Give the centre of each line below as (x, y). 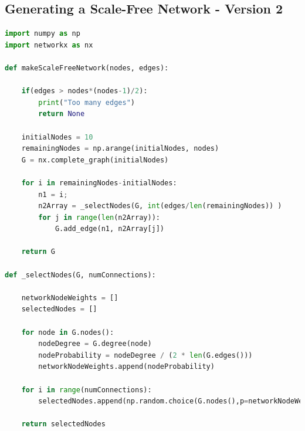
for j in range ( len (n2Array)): (99, 217)
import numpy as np (43, 34)
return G (38, 252)
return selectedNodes (63, 424)
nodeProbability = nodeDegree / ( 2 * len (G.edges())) (145, 355)
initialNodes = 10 (57, 137)
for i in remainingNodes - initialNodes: (99, 183)
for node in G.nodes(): (68, 332)
